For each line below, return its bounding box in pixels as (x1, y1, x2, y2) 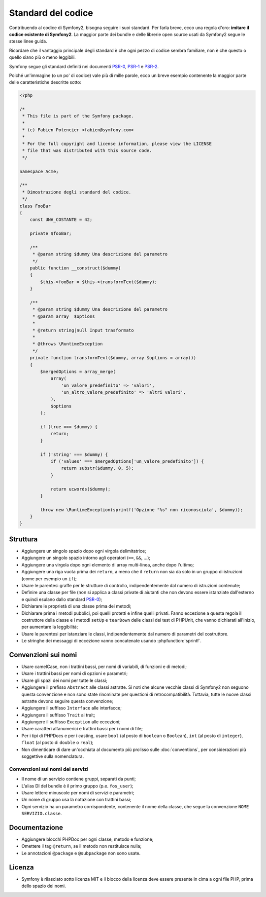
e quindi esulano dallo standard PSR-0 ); (21, 596, 102, 602)
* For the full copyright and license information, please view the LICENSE (22, 141, 212, 147)
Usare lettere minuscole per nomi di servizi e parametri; (21, 789, 134, 795)
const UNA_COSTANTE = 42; (30, 217, 93, 223)
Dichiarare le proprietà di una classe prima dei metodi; (21, 603, 132, 609)
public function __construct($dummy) (30, 265, 121, 271)
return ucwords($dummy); (50, 486, 111, 492)
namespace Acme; (19, 168, 59, 174)
